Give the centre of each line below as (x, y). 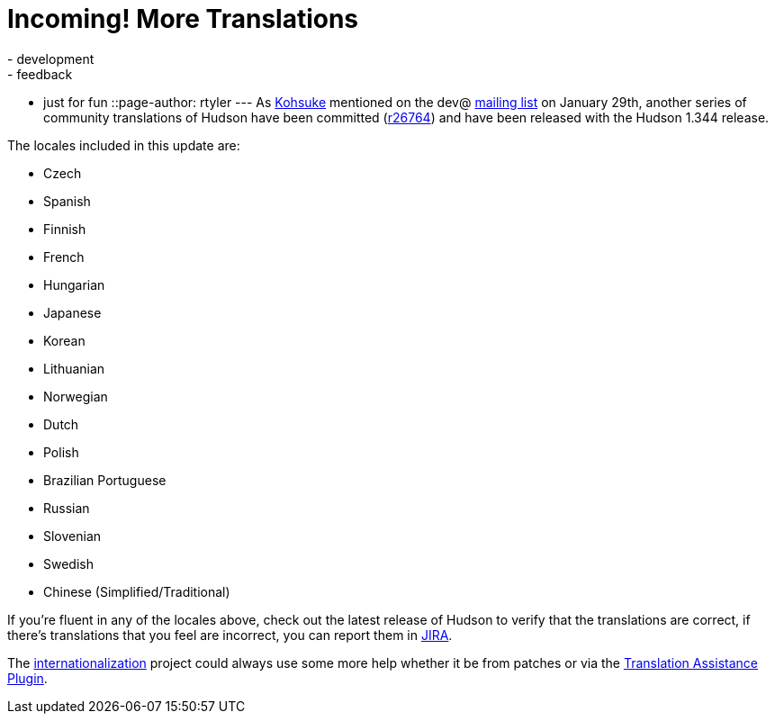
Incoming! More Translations (183, 19)
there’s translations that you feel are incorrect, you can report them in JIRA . (230, 635)
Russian (67, 508)
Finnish (65, 229)
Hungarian (74, 284)
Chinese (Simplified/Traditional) (137, 591)
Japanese (72, 312)
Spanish (67, 201)
